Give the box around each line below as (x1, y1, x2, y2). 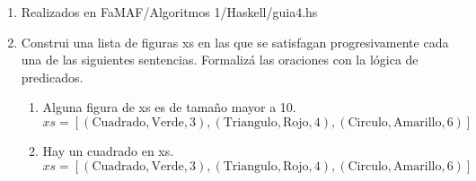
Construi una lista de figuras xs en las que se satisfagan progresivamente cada (21, 32, 449, 51)
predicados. (21, 67, 84, 86)
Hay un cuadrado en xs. (42, 141, 174, 159)
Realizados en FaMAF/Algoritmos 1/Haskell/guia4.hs (21, 3, 318, 21)
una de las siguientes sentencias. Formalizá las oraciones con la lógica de (21, 50, 419, 69)
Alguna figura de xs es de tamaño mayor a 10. (42, 98, 296, 116)
